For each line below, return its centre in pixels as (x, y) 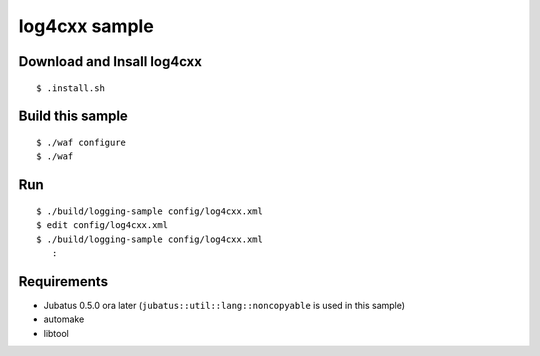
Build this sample (73, 116)
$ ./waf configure (81, 142)
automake (64, 319)
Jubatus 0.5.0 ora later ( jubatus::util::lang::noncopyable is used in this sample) (224, 305)
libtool (56, 333)
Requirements (63, 281)
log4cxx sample (86, 26)
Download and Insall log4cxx (110, 61)
